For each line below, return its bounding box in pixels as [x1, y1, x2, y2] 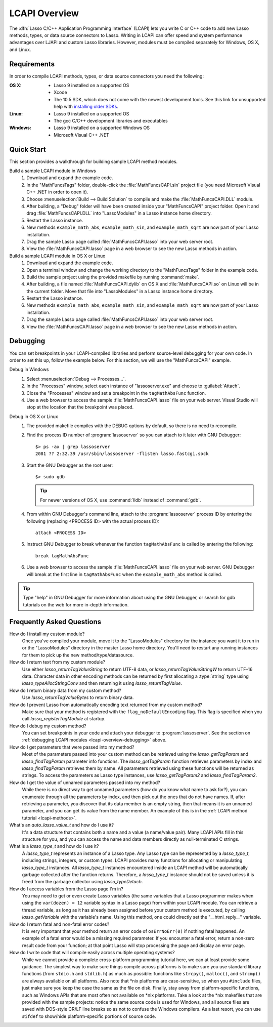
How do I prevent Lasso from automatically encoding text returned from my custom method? [9, 702, 202, 708]
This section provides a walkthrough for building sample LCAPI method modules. [9, 158, 178, 165]
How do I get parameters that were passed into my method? [9, 744, 134, 750]
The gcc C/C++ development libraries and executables [54, 117, 168, 124]
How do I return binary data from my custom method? [9, 687, 121, 693]
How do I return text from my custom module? [9, 659, 106, 665]
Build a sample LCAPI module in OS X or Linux [9, 253, 106, 259]
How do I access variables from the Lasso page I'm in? [9, 886, 123, 892]
